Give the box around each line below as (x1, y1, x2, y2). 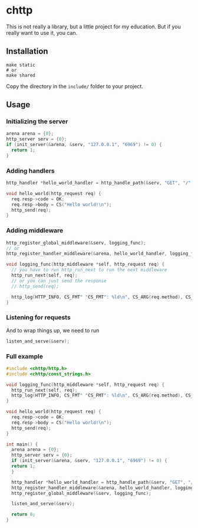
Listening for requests (6, 313, 71, 322)
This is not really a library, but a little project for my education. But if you (6, 23, 181, 30)
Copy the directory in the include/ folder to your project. (6, 82, 143, 90)
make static (6, 62, 35, 68)
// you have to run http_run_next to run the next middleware (11, 267, 167, 273)
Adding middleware (6, 226, 64, 235)
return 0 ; (11, 511, 35, 517)
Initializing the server (6, 117, 68, 126)
